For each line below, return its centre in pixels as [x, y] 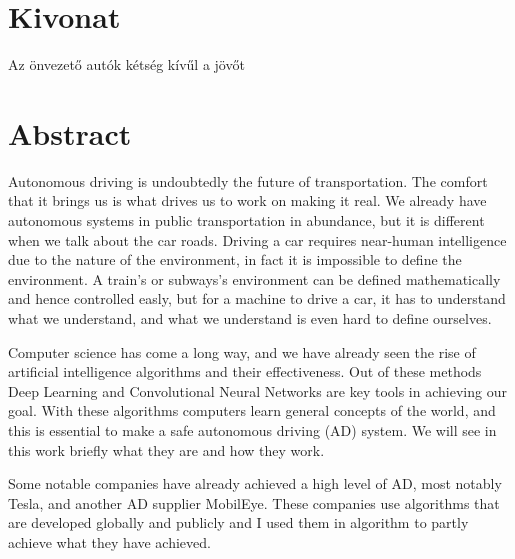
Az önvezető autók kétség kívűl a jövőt [126, 64]
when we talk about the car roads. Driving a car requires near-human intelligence [257, 239]
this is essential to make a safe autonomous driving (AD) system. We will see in [252, 429]
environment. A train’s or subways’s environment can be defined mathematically [254, 278]
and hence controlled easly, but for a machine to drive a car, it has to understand [257, 298]
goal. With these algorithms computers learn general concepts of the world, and [252, 410]
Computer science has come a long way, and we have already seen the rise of [242, 351]
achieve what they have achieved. [109, 541]
